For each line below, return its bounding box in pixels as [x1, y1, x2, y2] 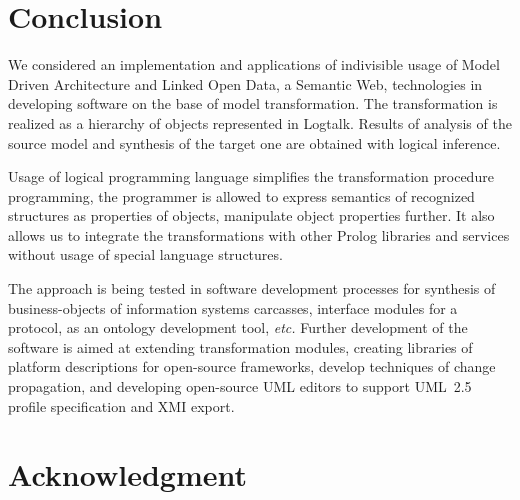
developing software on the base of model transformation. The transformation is [8, 93, 498, 114]
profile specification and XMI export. [8, 395, 235, 416]
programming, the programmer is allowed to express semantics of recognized [8, 185, 475, 206]
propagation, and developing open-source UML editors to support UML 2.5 [8, 376, 472, 397]
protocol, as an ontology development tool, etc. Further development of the [8, 317, 468, 338]
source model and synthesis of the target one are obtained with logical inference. [8, 132, 501, 153]
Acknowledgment [8, 454, 247, 495]
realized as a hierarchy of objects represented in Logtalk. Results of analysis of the [8, 112, 512, 133]
